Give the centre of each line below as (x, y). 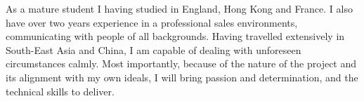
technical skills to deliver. (60, 91)
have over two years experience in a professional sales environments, (152, 22)
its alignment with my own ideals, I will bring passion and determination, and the (182, 77)
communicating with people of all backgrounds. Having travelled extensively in (175, 36)
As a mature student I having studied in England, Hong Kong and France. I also (179, 8)
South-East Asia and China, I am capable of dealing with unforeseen (154, 49)
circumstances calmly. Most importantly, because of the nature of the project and (181, 63)
